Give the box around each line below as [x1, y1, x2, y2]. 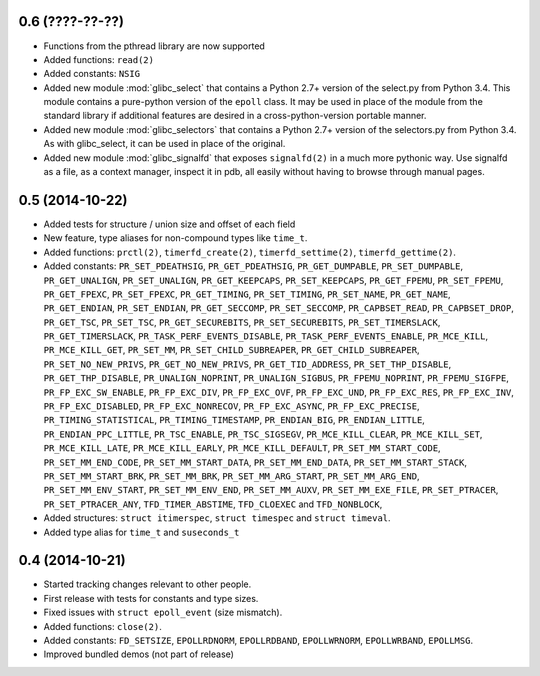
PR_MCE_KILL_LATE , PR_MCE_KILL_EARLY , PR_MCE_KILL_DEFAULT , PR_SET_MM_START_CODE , [43, 442, 441, 454]
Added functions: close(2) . [43, 620, 162, 632]
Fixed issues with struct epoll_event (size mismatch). [43, 606, 283, 619]
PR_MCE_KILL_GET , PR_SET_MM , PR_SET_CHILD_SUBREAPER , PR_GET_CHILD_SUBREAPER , [43, 344, 420, 356]
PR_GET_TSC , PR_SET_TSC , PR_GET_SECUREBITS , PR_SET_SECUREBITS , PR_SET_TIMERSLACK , [43, 316, 441, 328]
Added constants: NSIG [43, 68, 140, 80]
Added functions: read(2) [43, 53, 155, 65]
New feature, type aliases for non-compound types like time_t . [43, 232, 308, 244]
